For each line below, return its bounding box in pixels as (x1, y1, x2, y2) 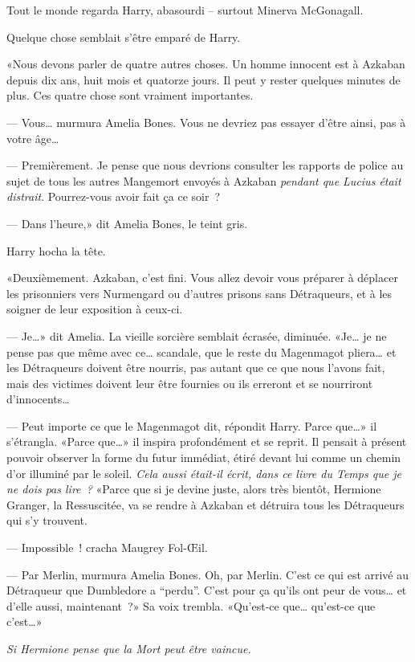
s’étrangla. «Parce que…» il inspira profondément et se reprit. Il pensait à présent (6, 433, 407, 450)
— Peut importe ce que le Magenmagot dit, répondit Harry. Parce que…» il (6, 417, 377, 434)
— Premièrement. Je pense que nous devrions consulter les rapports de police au (6, 157, 404, 174)
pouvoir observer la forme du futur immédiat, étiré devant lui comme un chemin (6, 449, 401, 466)
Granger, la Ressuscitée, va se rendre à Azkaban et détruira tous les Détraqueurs (6, 496, 405, 513)
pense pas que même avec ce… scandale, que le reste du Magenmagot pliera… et (6, 343, 397, 360)
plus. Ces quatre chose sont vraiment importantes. (6, 87, 254, 104)
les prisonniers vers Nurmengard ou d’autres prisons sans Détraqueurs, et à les (6, 284, 393, 301)
